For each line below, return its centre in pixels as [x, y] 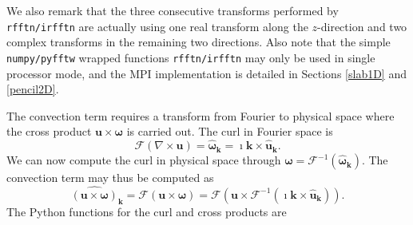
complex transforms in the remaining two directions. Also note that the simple [199, 42]
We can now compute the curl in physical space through [144, 160]
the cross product [49, 131]
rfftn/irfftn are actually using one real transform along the [157, 26]
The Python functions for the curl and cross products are [147, 211]
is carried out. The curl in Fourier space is [230, 131]
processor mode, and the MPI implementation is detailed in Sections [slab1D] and [206, 73]
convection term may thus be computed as [110, 178]
